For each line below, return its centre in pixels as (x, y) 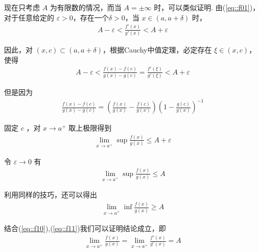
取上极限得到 (90, 128)
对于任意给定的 (29, 17)
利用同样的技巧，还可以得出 (51, 195)
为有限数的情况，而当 (86, 7)
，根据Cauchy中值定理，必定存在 (157, 49)
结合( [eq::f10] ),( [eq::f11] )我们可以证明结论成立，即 (85, 228)
